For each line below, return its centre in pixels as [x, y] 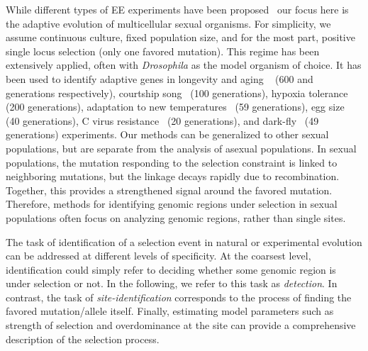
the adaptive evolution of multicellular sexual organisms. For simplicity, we [168, 23]
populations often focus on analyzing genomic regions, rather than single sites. [176, 217]
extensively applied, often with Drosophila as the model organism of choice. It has [184, 65]
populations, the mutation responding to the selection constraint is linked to [172, 162]
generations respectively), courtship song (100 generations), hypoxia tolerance [177, 93]
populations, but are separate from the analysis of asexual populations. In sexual [181, 148]
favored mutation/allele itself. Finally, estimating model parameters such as [170, 311]
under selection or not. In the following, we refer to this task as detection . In [172, 283]
